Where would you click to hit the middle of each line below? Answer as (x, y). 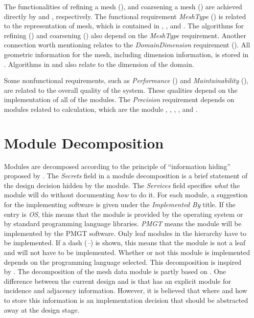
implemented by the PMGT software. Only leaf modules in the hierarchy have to (125, 233)
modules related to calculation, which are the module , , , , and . (101, 109)
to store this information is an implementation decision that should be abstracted (126, 300)
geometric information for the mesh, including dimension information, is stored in (126, 54)
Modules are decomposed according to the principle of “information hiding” (117, 166)
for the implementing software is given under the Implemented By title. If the (120, 204)
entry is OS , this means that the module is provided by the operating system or (124, 214)
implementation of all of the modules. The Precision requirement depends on (119, 99)
